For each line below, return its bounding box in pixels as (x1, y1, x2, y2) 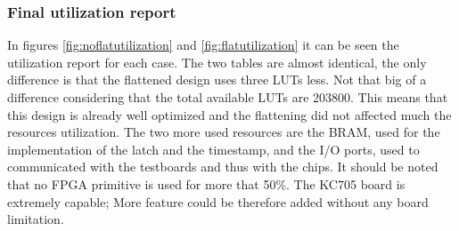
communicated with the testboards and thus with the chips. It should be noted (7, 157, 439, 176)
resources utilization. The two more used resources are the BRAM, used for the (7, 123, 440, 141)
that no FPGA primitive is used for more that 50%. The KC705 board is (7, 174, 406, 193)
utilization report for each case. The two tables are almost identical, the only (7, 52, 427, 71)
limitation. (7, 210, 64, 228)
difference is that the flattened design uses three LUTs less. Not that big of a (7, 70, 427, 89)
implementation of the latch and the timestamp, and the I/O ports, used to (7, 139, 420, 158)
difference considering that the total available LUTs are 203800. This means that (7, 88, 448, 106)
